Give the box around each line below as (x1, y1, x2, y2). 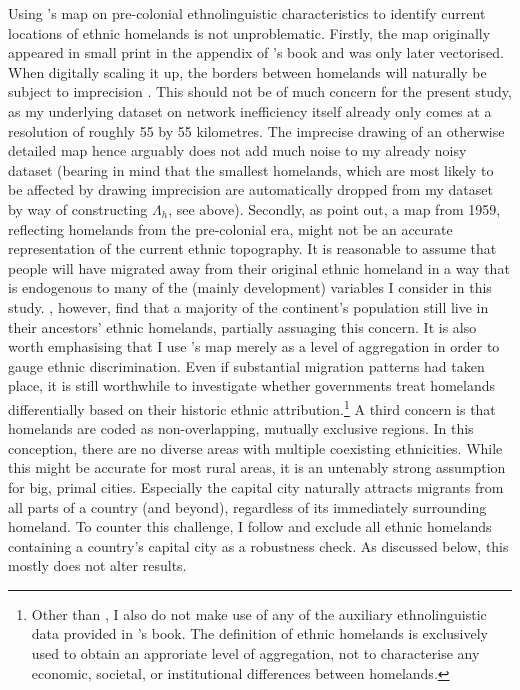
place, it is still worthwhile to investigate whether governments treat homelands (8, 375, 496, 396)
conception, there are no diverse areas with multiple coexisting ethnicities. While (8, 437, 503, 458)
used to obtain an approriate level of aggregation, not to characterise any (31, 643, 480, 664)
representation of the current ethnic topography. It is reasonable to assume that (8, 238, 497, 259)
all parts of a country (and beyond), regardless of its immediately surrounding (8, 496, 487, 517)
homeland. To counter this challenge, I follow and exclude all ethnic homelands (8, 516, 492, 537)
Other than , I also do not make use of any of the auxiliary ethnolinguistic (31, 603, 487, 624)
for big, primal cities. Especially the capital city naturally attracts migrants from (8, 476, 504, 497)
